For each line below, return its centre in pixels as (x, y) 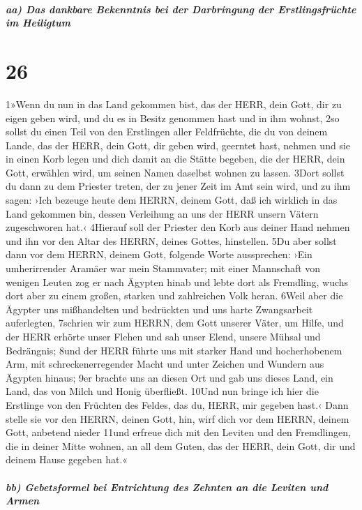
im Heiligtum (38, 23)
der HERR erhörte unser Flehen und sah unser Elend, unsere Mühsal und (163, 336)
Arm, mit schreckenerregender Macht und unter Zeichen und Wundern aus (165, 364)
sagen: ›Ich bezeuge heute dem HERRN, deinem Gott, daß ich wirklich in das (172, 200)
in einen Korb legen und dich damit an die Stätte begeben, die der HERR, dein (175, 159)
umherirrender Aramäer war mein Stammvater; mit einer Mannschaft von (163, 268)
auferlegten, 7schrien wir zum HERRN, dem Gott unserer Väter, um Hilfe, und (175, 323)
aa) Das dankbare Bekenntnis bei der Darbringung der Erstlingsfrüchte (181, 9)
